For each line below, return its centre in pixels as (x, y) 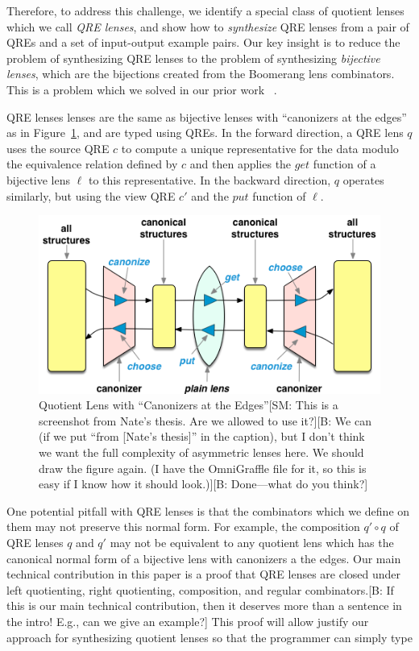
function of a (344, 164)
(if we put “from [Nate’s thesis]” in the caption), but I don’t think (202, 436)
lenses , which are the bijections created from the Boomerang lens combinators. (201, 74)
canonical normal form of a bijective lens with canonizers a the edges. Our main (204, 558)
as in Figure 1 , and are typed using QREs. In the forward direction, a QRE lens (205, 133)
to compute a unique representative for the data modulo (260, 148)
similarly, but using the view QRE (91, 195)
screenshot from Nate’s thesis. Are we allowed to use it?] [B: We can (205, 420)
